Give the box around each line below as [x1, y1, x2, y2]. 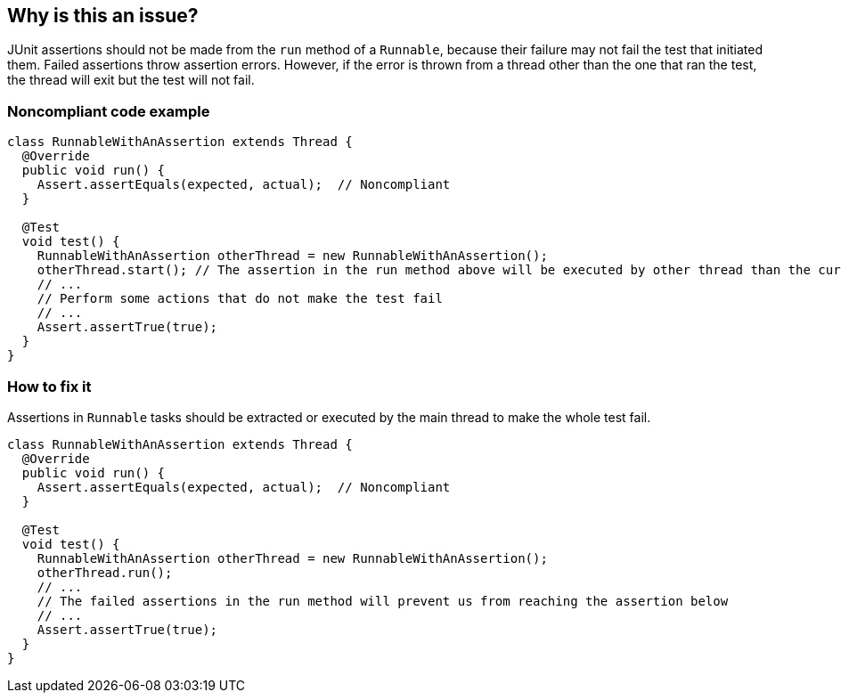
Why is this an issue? [7, 4, 199, 27]
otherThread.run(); [37, 565, 173, 580]
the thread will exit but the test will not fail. [7, 72, 255, 88]
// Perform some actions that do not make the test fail [37, 291, 443, 306]
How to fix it [7, 377, 92, 395]
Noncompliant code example [7, 102, 210, 120]
